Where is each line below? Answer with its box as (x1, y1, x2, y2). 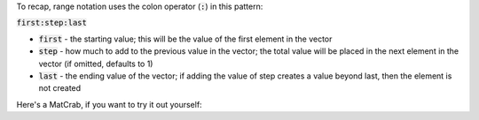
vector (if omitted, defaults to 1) (38, 58, 153, 69)
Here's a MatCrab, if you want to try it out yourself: (16, 99, 203, 109)
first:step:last (16, 18, 88, 28)
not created (38, 83, 82, 94)
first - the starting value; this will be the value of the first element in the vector (38, 34, 333, 44)
